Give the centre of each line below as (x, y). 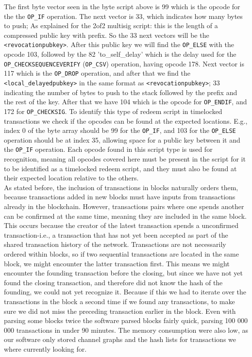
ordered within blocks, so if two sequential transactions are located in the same (121, 254)
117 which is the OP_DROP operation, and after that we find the (97, 73)
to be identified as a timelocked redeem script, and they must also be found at (120, 168)
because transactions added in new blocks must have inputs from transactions (120, 197)
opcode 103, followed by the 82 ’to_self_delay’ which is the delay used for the (120, 54)
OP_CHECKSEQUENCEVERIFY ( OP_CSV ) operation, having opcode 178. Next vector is (124, 63)
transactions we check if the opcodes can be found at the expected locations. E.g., (126, 121)
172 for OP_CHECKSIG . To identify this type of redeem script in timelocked (113, 111)
